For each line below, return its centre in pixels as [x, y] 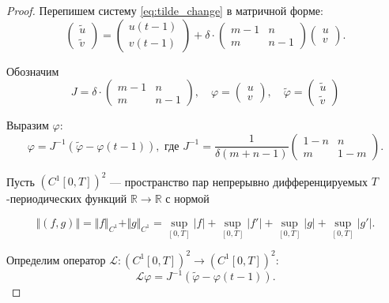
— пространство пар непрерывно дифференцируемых [239, 181]
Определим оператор [56, 259]
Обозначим [33, 71]
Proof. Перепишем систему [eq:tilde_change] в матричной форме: [165, 10]
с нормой [187, 198]
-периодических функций [67, 198]
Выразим [28, 125]
